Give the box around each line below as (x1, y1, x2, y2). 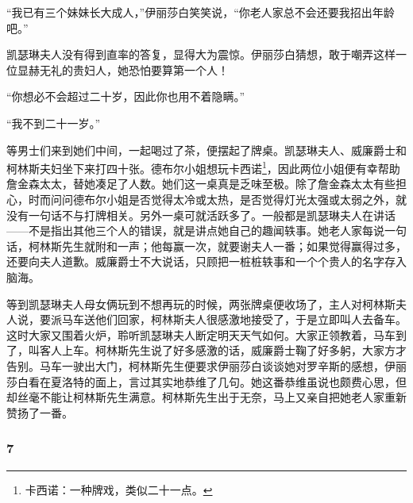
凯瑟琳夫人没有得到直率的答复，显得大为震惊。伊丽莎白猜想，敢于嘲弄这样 (6, 46, 396, 63)
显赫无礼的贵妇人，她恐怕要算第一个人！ (17, 61, 229, 78)
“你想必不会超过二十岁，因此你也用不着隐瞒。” (6, 88, 245, 105)
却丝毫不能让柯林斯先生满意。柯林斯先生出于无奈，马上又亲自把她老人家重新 (6, 389, 407, 405)
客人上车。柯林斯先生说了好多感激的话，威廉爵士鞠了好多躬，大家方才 (39, 342, 407, 359)
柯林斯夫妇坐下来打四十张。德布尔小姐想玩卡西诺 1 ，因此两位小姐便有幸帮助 (6, 158, 400, 176)
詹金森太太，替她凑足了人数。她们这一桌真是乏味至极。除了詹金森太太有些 (6, 175, 396, 192)
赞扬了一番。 (6, 404, 73, 420)
